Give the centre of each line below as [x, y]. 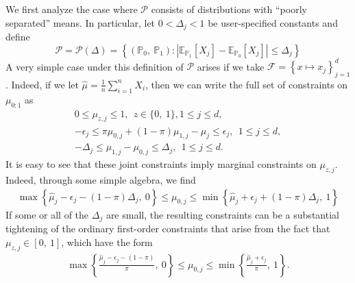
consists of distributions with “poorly [229, 9]
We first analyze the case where [72, 9]
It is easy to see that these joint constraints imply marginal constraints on [161, 164]
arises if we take [231, 66]
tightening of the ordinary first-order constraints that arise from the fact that [168, 229]
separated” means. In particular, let [81, 22]
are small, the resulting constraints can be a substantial [222, 214]
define [18, 37]
